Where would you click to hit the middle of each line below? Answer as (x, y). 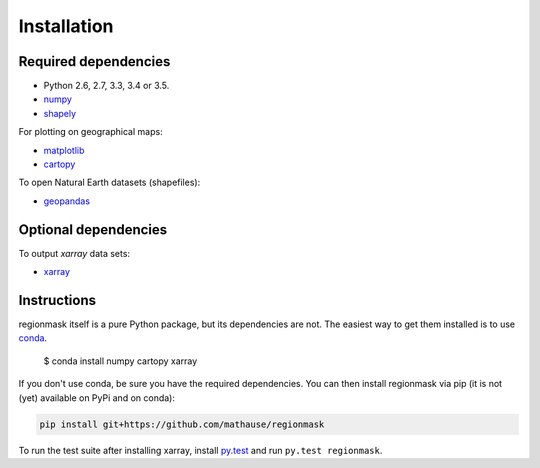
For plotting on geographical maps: (91, 132)
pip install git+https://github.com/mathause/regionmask (182, 424)
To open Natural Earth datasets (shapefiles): (109, 182)
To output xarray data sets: (74, 253)
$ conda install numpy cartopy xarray (120, 361)
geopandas (66, 201)
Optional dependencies (93, 229)
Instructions (57, 300)
